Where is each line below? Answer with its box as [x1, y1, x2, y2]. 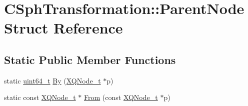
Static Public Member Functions [4, 51, 176, 67]
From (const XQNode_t [84, 92, 158, 102]
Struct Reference [4, 17, 123, 38]
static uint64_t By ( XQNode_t [4, 75, 101, 85]
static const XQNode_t [4, 92, 76, 102]
